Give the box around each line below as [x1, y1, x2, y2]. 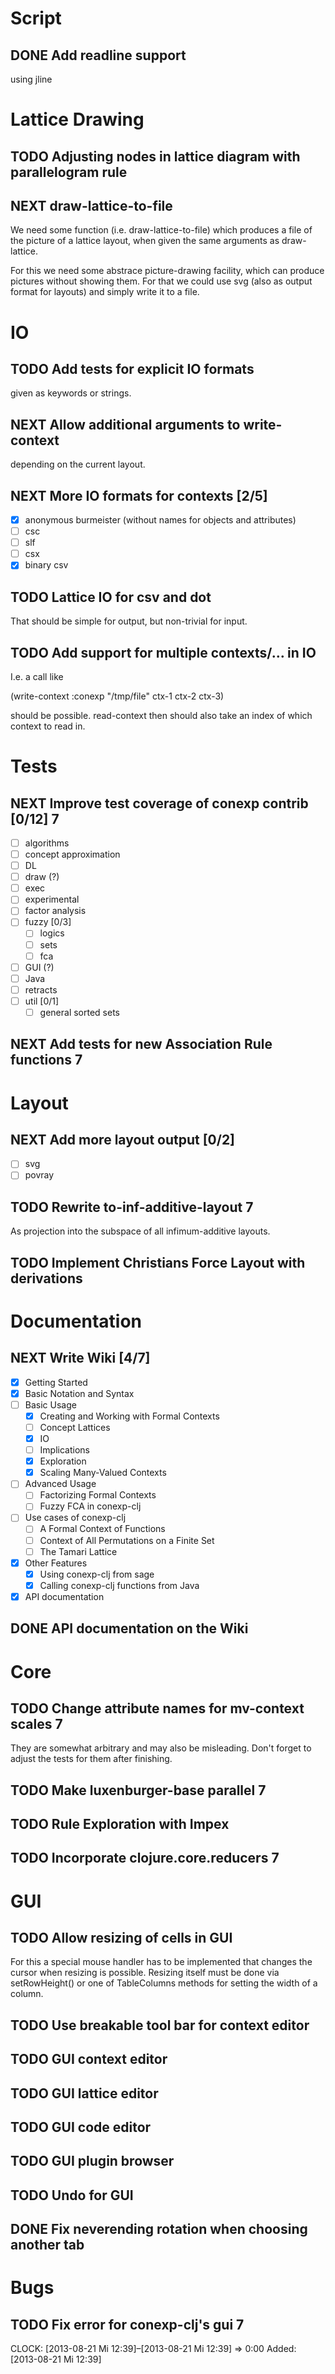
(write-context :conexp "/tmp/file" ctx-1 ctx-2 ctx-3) [10, 690, 225, 702]
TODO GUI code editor [10, 2119, 152, 2136]
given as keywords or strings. [10, 387, 132, 399]
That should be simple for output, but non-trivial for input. [10, 615, 248, 627]
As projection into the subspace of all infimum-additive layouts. [10, 1225, 271, 1237]
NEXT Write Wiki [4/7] [10, 1350, 151, 1367]
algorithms [24, 837, 70, 849]
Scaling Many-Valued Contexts [39, 1467, 167, 1479]
